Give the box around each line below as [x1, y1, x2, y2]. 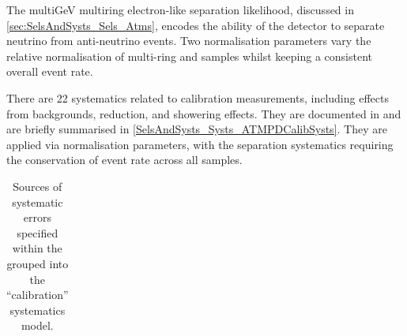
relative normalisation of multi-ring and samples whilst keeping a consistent [6, 47, 372, 64]
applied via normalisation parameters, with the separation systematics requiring [6, 136, 394, 152]
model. [21, 317, 54, 334]
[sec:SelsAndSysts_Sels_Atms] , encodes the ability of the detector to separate [6, 17, 385, 33]
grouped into [6, 255, 69, 271]
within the [12, 240, 62, 256]
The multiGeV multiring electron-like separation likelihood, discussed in [6, 2, 354, 17]
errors [23, 209, 51, 226]
